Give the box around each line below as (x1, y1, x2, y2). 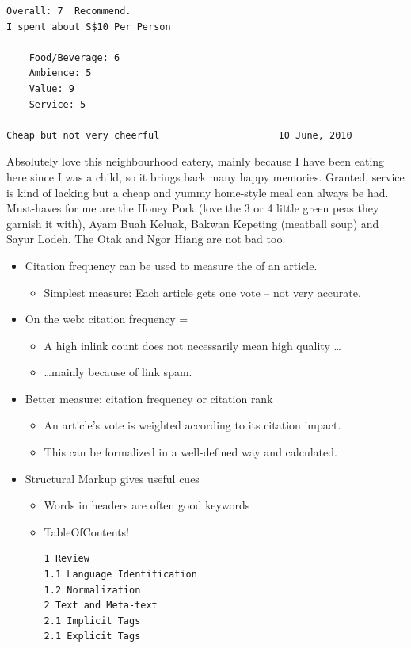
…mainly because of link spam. (44, 364, 192, 380)
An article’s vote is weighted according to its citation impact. (44, 417, 341, 433)
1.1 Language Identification (44, 569, 197, 581)
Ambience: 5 (29, 67, 92, 79)
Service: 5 (29, 98, 86, 110)
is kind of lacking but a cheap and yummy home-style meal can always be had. (6, 184, 389, 200)
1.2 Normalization (44, 584, 141, 596)
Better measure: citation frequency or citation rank (25, 390, 273, 406)
